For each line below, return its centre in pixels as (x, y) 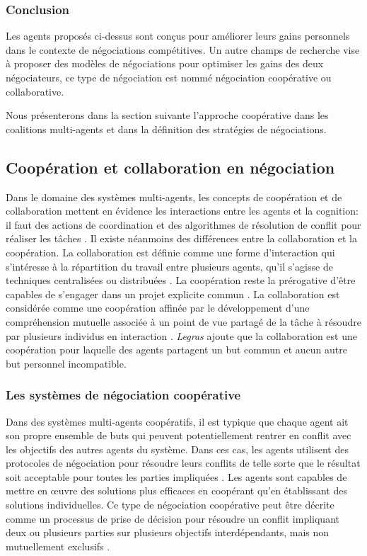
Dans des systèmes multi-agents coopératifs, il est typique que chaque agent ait (177, 421)
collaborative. (35, 91)
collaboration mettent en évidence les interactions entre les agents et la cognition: (182, 211)
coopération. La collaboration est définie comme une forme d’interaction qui (170, 252)
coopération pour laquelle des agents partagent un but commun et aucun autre (176, 350)
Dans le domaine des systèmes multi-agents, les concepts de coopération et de (174, 197)
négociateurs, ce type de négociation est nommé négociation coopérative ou (169, 77)
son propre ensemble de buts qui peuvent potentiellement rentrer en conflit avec (179, 435)
